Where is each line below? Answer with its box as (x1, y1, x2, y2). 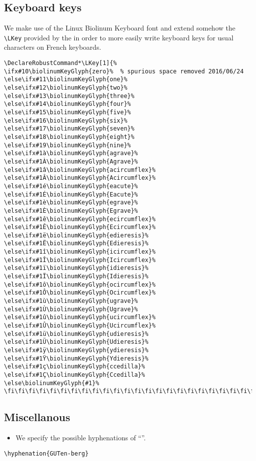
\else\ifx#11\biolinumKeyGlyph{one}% (4, 76, 128, 83)
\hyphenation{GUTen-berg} (4, 450, 89, 457)
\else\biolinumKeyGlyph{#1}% (4, 379, 99, 387)
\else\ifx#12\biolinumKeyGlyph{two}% (4, 84, 128, 92)
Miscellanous (4, 409, 70, 425)
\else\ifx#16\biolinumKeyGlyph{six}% (4, 117, 128, 124)
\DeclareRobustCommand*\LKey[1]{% (4, 60, 117, 67)
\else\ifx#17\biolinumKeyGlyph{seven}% (4, 125, 134, 132)
